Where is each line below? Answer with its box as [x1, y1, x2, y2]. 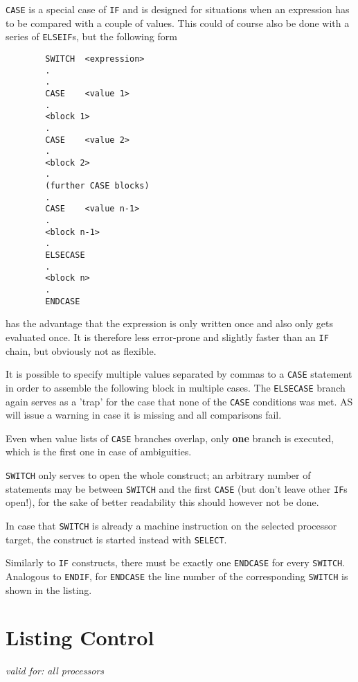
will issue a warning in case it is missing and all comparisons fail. [6, 408, 282, 422]
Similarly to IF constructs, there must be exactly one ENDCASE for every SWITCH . [6, 555, 346, 570]
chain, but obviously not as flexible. [6, 343, 156, 358]
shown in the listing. [6, 582, 92, 597]
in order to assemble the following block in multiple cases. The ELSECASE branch [6, 380, 346, 394]
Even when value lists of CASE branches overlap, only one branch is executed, [6, 430, 334, 445]
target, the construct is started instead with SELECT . [6, 532, 227, 546]
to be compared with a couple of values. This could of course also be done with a [6, 15, 350, 30]
